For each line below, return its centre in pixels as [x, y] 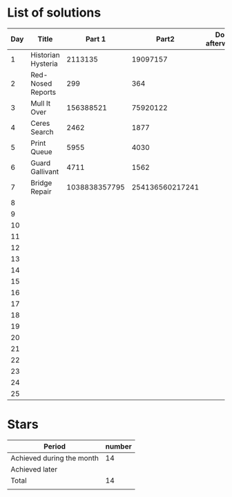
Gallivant [45, 171]
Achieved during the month [55, 458]
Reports [43, 92]
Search [42, 131]
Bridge [41, 182]
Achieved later [34, 469]
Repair [41, 191]
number [119, 446]
